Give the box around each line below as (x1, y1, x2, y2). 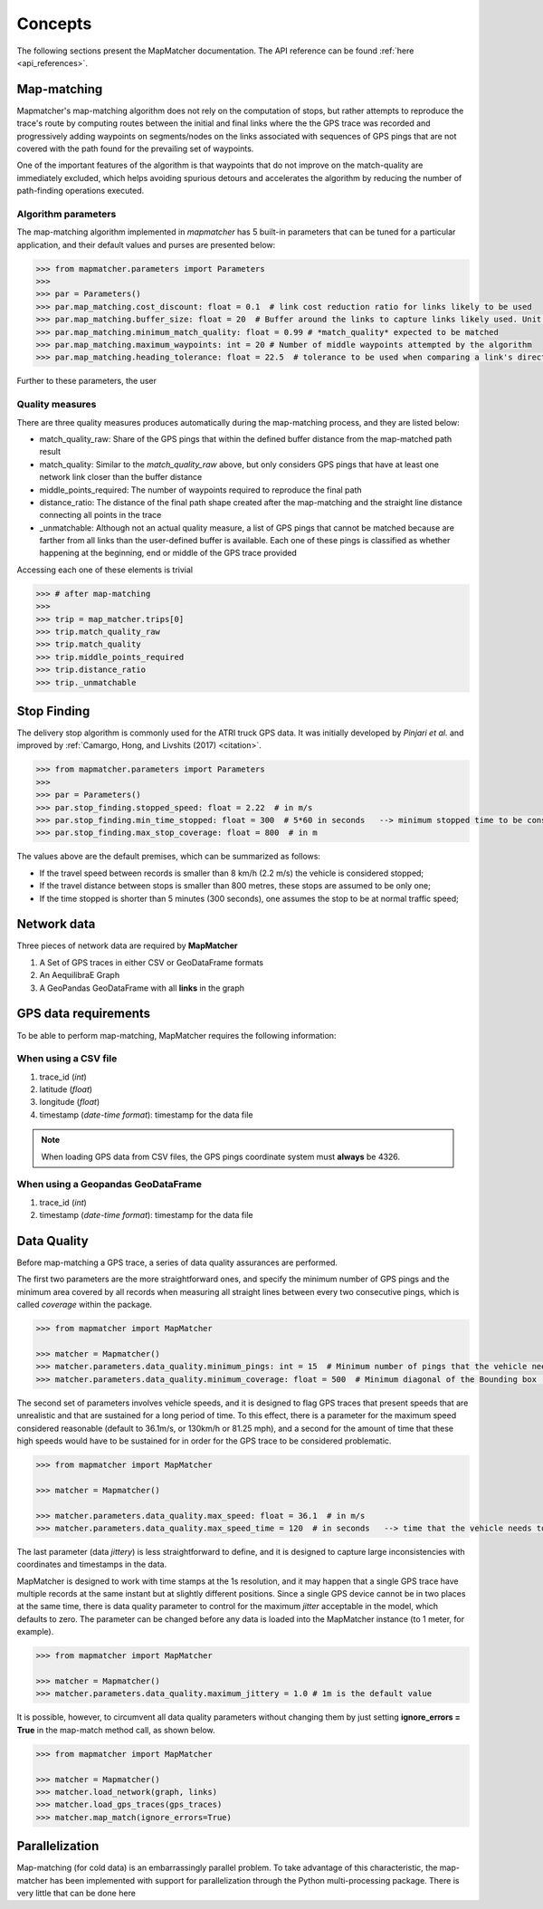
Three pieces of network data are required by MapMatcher (16, 940, 238, 951)
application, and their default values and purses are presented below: (16, 239, 276, 250)
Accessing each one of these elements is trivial (16, 564, 194, 575)
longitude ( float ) (39, 1097, 100, 1108)
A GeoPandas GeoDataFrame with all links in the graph (39, 983, 244, 993)
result (39, 446, 62, 457)
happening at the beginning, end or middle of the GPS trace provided (39, 548, 298, 559)
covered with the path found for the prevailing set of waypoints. (16, 143, 254, 154)
